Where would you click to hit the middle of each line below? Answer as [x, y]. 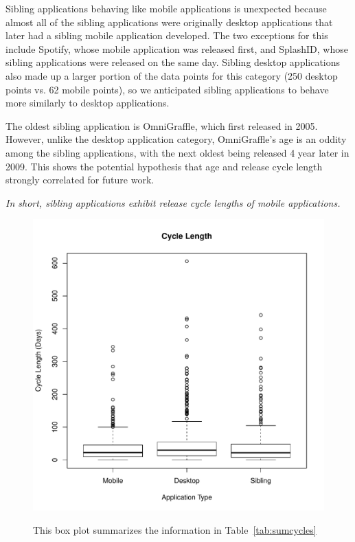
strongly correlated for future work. [80, 180]
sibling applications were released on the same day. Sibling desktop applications [173, 62]
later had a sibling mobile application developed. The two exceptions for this [167, 35]
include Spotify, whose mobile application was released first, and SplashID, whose [177, 48]
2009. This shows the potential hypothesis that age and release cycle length [164, 166]
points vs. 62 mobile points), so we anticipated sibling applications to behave [167, 89]
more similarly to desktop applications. [88, 103]
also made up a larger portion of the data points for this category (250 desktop [172, 75]
